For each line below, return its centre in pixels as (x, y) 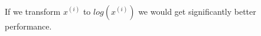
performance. (28, 26)
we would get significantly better (197, 11)
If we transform (33, 11)
